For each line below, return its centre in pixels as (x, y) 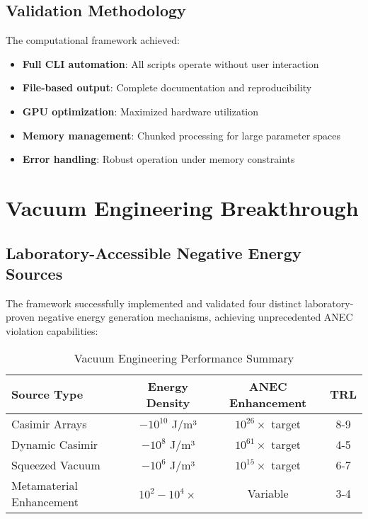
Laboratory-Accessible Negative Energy (154, 252)
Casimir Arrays (49, 423)
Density (168, 402)
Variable (268, 494)
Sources (34, 273)
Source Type (47, 394)
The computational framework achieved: (93, 40)
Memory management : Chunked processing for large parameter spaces (182, 135)
